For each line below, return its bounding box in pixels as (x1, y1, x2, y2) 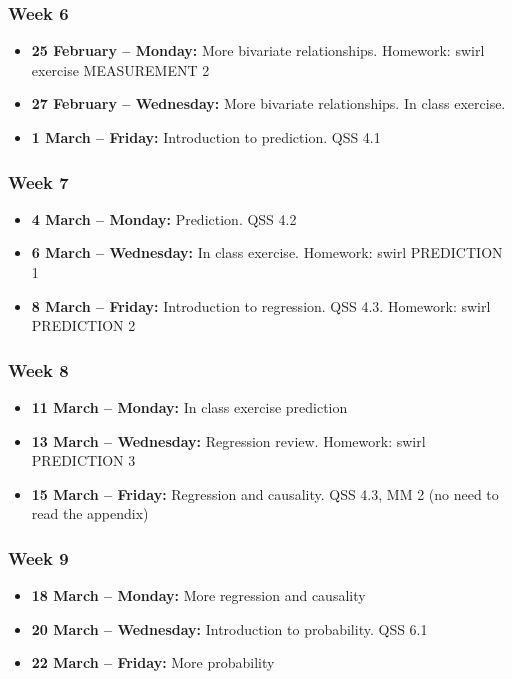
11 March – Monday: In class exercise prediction (31, 397, 348, 417)
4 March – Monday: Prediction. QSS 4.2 (31, 208, 297, 229)
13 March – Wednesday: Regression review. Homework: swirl (31, 430, 426, 451)
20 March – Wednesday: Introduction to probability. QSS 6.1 (31, 618, 428, 639)
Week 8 (8, 357, 69, 382)
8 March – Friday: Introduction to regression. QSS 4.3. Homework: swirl (31, 295, 491, 316)
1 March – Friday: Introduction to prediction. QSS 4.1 (31, 127, 381, 147)
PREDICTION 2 (31, 315, 136, 336)
